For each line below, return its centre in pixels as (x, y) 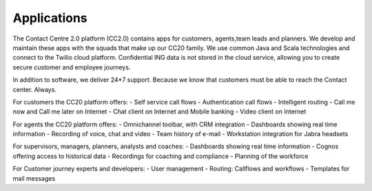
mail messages (34, 178)
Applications (50, 18)
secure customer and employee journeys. (72, 67)
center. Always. (34, 89)
